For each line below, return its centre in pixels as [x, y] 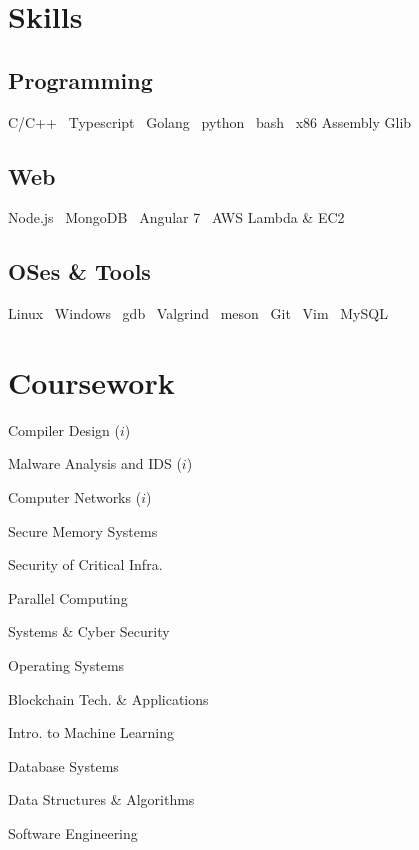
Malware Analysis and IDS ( [95, 463]
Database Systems [63, 765]
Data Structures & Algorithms [101, 799]
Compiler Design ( [64, 429]
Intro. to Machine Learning [91, 732]
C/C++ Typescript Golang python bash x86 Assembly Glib [210, 121]
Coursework [91, 381]
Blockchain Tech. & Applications [108, 698]
